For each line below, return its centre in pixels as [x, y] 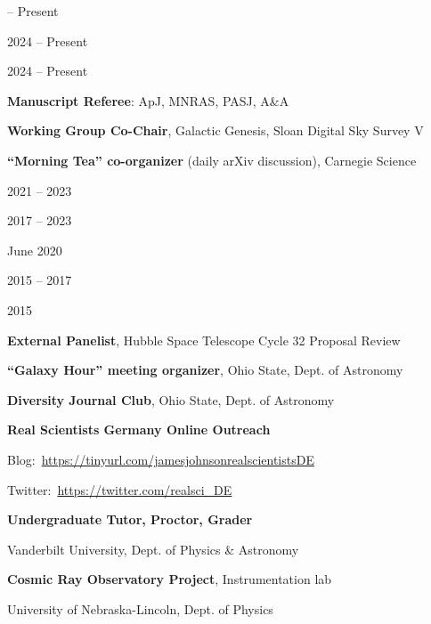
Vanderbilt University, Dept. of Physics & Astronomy [153, 549]
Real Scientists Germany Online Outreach [139, 430]
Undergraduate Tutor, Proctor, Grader [130, 519]
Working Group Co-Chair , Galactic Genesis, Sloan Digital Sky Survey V [215, 130]
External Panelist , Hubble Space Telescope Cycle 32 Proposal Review [204, 340]
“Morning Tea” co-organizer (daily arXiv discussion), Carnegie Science [212, 160]
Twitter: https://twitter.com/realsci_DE [120, 489]
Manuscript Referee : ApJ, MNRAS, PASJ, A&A [148, 100]
